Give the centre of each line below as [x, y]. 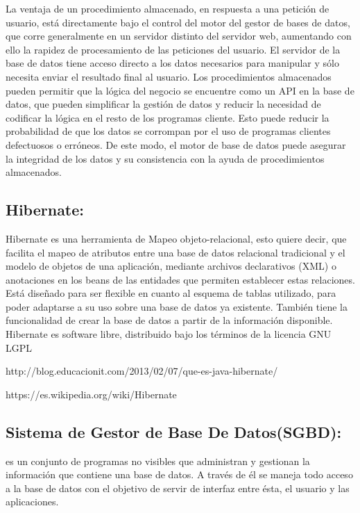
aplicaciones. [32, 502]
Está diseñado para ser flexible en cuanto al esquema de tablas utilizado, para [171, 293]
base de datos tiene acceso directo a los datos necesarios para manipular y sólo [172, 63]
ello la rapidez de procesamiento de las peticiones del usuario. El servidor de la [173, 49]
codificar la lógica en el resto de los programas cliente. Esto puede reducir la [168, 117]
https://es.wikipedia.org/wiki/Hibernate [91, 394]
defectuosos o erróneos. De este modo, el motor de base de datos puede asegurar [176, 144]
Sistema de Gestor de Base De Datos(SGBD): [174, 431]
